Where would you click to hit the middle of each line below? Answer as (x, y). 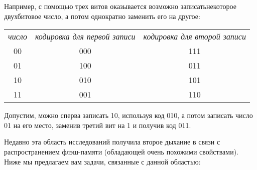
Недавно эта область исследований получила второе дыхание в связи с (112, 142)
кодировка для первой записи (85, 36)
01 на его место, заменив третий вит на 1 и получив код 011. (98, 125)
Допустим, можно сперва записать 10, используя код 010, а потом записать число (128, 115)
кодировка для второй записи (195, 36)
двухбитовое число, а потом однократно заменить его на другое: (102, 16)
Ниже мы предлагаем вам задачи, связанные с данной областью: (102, 161)
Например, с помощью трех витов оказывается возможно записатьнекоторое (120, 6)
